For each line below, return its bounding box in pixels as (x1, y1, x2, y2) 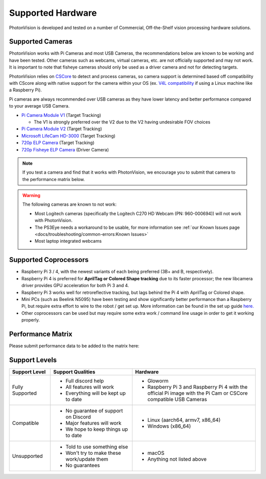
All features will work (66, 383, 114, 390)
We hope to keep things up (66, 426, 128, 433)
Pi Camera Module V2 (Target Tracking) (21, 126, 102, 132)
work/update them (66, 455, 108, 462)
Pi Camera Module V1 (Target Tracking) (21, 112, 101, 118)
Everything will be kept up (66, 390, 126, 397)
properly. (21, 317, 40, 323)
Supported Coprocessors (9, 256, 89, 264)
